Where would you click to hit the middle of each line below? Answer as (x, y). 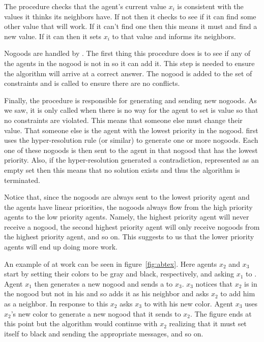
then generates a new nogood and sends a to (104, 283)
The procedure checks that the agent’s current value (85, 6)
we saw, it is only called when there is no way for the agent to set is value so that (131, 110)
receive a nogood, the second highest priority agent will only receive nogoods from (132, 226)
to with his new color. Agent (188, 304)
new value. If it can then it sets (53, 36)
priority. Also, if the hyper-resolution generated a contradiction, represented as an (131, 160)
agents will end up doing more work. (61, 247)
